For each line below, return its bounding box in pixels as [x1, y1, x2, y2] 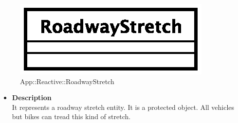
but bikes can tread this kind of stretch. [12, 111, 131, 122]
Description [12, 92, 52, 103]
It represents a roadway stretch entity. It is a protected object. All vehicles [12, 102, 235, 112]
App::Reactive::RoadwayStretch [20, 76, 114, 86]
